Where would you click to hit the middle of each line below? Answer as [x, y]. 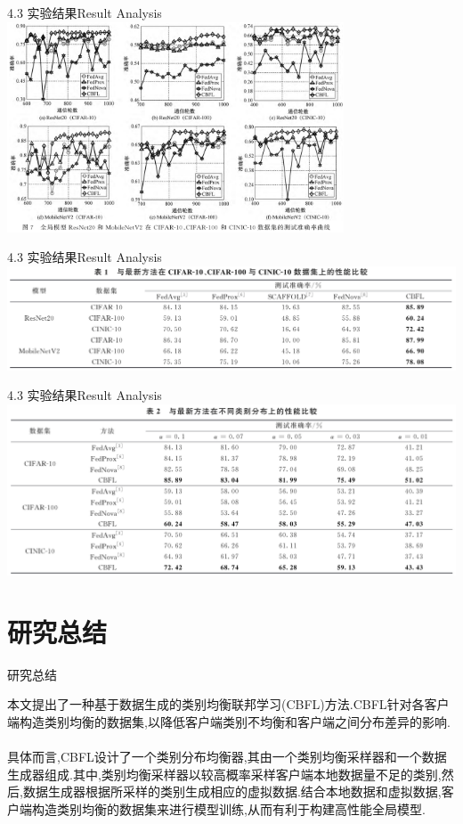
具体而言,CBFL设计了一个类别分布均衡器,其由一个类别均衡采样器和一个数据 [227, 756]
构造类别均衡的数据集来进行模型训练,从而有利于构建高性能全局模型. [228, 808]
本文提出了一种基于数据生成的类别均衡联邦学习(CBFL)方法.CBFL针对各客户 [228, 704]
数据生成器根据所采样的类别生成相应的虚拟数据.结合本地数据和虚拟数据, [232, 791]
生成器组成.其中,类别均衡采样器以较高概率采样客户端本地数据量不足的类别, [224, 774]
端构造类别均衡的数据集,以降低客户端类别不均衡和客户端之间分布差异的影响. [229, 721]
